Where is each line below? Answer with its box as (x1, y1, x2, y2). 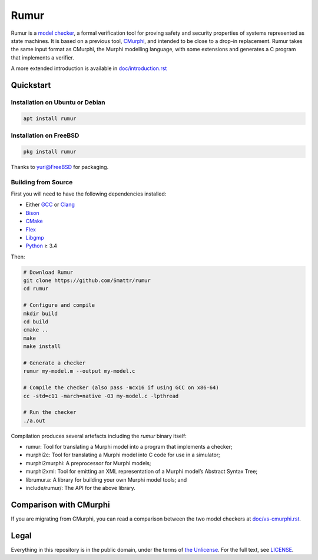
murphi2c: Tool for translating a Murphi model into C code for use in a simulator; (25, 451, 220, 459)
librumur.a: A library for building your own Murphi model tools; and (25, 476, 187, 483)
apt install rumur (23, 115, 77, 122)
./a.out (23, 417, 45, 424)
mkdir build (23, 310, 58, 317)
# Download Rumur (23, 269, 74, 276)
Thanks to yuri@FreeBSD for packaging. (11, 163, 109, 170)
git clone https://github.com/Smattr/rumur (23, 277, 151, 284)
